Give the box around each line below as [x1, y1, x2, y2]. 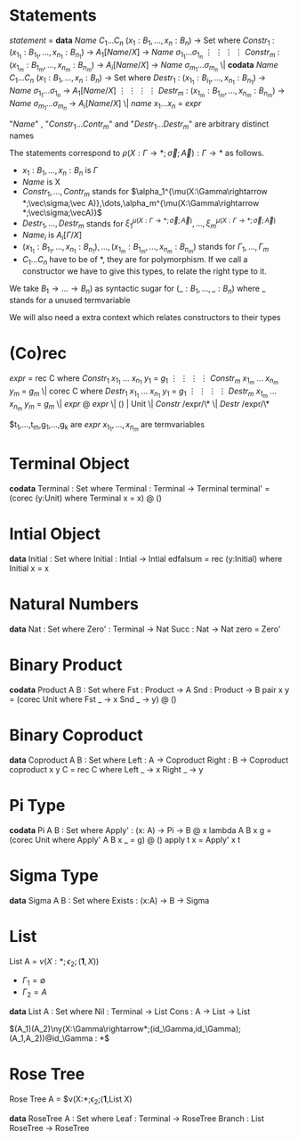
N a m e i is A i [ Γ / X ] [21, 229, 83, 242]
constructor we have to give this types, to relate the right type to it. [21, 265, 267, 277]
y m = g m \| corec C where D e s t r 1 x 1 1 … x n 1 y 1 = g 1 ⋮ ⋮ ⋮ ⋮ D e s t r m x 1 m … [9, 385, 278, 400]
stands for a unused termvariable [9, 294, 131, 305]
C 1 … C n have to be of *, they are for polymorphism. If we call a [21, 254, 248, 267]
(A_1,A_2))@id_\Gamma [9, 1033, 93, 1044]
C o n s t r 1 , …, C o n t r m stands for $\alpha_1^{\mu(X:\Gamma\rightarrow [21, 186, 269, 199]
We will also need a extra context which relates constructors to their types [9, 311, 282, 322]
